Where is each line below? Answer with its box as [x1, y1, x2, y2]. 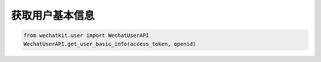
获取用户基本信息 [11, 9, 95, 22]
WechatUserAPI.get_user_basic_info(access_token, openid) [23, 41, 196, 47]
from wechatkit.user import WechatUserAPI [23, 32, 149, 39]
